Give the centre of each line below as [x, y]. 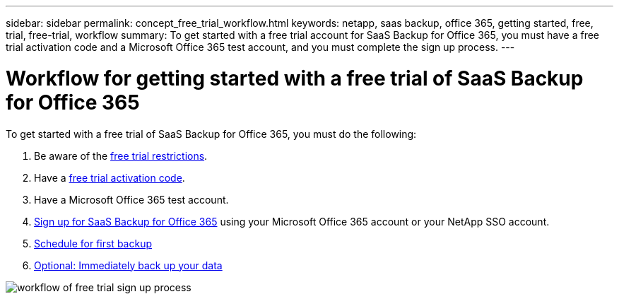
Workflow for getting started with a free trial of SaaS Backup [295, 78]
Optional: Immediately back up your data [128, 265]
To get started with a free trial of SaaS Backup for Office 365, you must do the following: [211, 134]
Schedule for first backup [93, 243]
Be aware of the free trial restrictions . [121, 156]
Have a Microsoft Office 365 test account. [131, 199]
